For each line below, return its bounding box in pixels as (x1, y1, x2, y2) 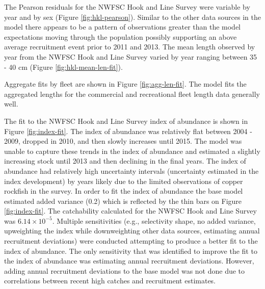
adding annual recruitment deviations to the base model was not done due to (4, 265, 245, 276)
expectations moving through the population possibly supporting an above (4, 31, 237, 42)
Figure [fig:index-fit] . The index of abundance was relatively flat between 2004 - (4, 125, 252, 136)
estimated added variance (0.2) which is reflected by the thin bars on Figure (4, 195, 242, 206)
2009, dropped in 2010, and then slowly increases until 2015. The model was (4, 136, 242, 146)
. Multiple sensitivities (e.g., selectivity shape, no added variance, (52, 215, 256, 226)
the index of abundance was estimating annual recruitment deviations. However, (4, 255, 254, 266)
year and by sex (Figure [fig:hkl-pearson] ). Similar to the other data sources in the (4, 11, 261, 22)
